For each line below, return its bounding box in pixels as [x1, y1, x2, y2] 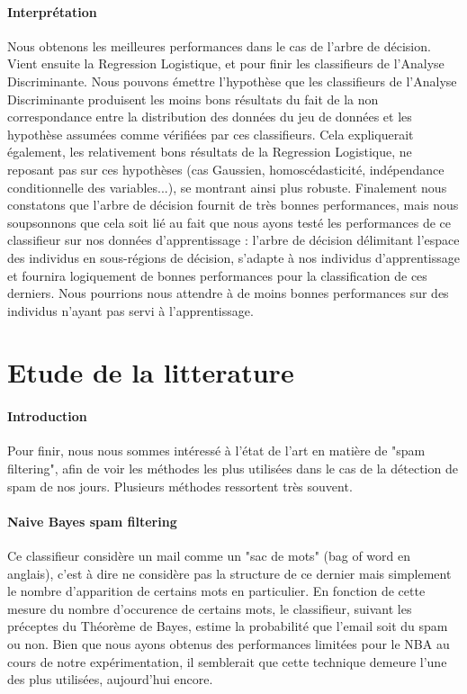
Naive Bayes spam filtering [7, 511, 177, 530]
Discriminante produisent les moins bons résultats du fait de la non [7, 89, 379, 108]
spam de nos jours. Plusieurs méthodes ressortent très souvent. [7, 476, 353, 495]
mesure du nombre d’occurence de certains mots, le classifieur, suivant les [7, 599, 412, 617]
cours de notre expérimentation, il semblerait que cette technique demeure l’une [7, 652, 447, 671]
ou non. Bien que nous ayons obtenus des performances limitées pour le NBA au [7, 635, 450, 653]
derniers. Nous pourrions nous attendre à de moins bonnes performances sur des [7, 284, 449, 302]
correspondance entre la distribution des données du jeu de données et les [7, 107, 412, 126]
